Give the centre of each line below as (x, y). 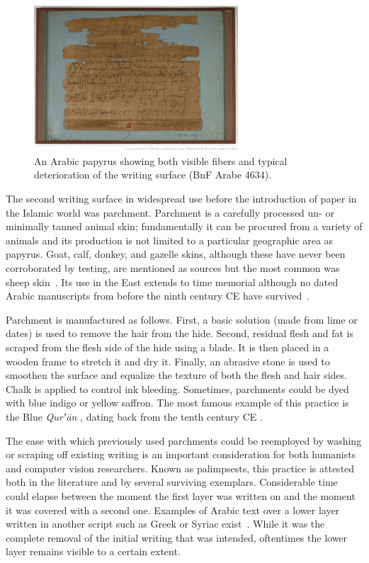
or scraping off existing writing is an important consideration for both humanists (181, 454)
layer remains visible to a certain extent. (93, 551)
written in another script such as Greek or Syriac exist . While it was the (165, 524)
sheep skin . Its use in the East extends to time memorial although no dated (172, 281)
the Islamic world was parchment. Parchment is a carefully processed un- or (170, 212)
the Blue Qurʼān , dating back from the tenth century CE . (134, 416)
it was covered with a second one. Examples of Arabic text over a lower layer (173, 510)
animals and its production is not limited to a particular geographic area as (170, 240)
